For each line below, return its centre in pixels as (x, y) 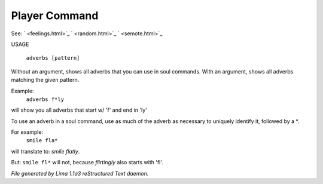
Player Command (55, 16)
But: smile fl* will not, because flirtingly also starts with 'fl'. (87, 162)
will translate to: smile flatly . (45, 151)
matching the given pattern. (45, 80)
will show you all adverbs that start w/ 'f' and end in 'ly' (79, 110)
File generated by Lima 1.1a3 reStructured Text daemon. (80, 173)
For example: (27, 132)
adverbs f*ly (45, 99)
